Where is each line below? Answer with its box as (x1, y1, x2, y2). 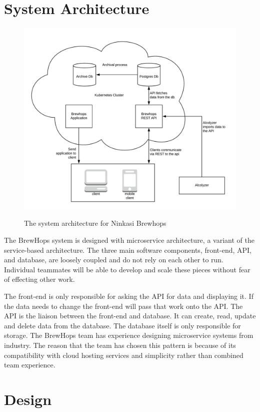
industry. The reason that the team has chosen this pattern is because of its (4, 339, 236, 350)
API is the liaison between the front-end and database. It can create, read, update (4, 310, 256, 321)
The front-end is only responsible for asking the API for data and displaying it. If (4, 291, 253, 301)
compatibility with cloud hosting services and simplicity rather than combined (4, 349, 243, 360)
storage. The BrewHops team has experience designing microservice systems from (4, 330, 253, 340)
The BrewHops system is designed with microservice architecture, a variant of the (4, 235, 254, 245)
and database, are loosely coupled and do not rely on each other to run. (4, 254, 223, 265)
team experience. (4, 359, 55, 370)
